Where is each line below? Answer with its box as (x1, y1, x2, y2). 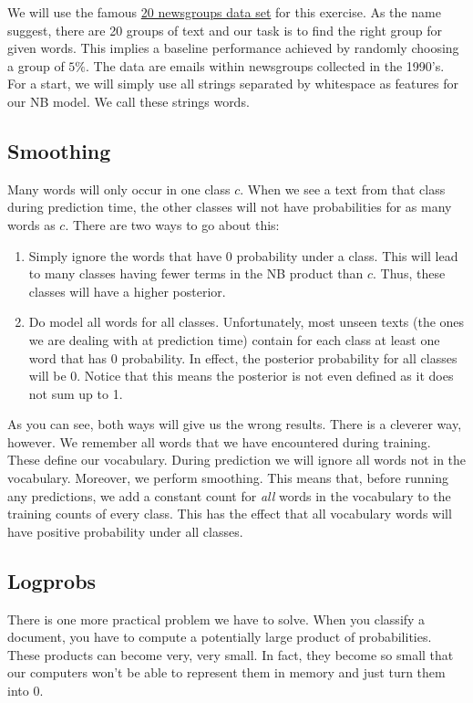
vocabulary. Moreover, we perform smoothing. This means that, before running (7, 468, 448, 488)
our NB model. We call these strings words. (7, 91, 250, 110)
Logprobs (7, 566, 97, 594)
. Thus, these (373, 264, 446, 283)
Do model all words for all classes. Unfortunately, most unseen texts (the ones (28, 312, 465, 331)
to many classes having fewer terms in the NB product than (28, 264, 364, 283)
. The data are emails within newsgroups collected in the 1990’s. (86, 56, 445, 75)
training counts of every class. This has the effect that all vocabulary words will (7, 504, 452, 523)
